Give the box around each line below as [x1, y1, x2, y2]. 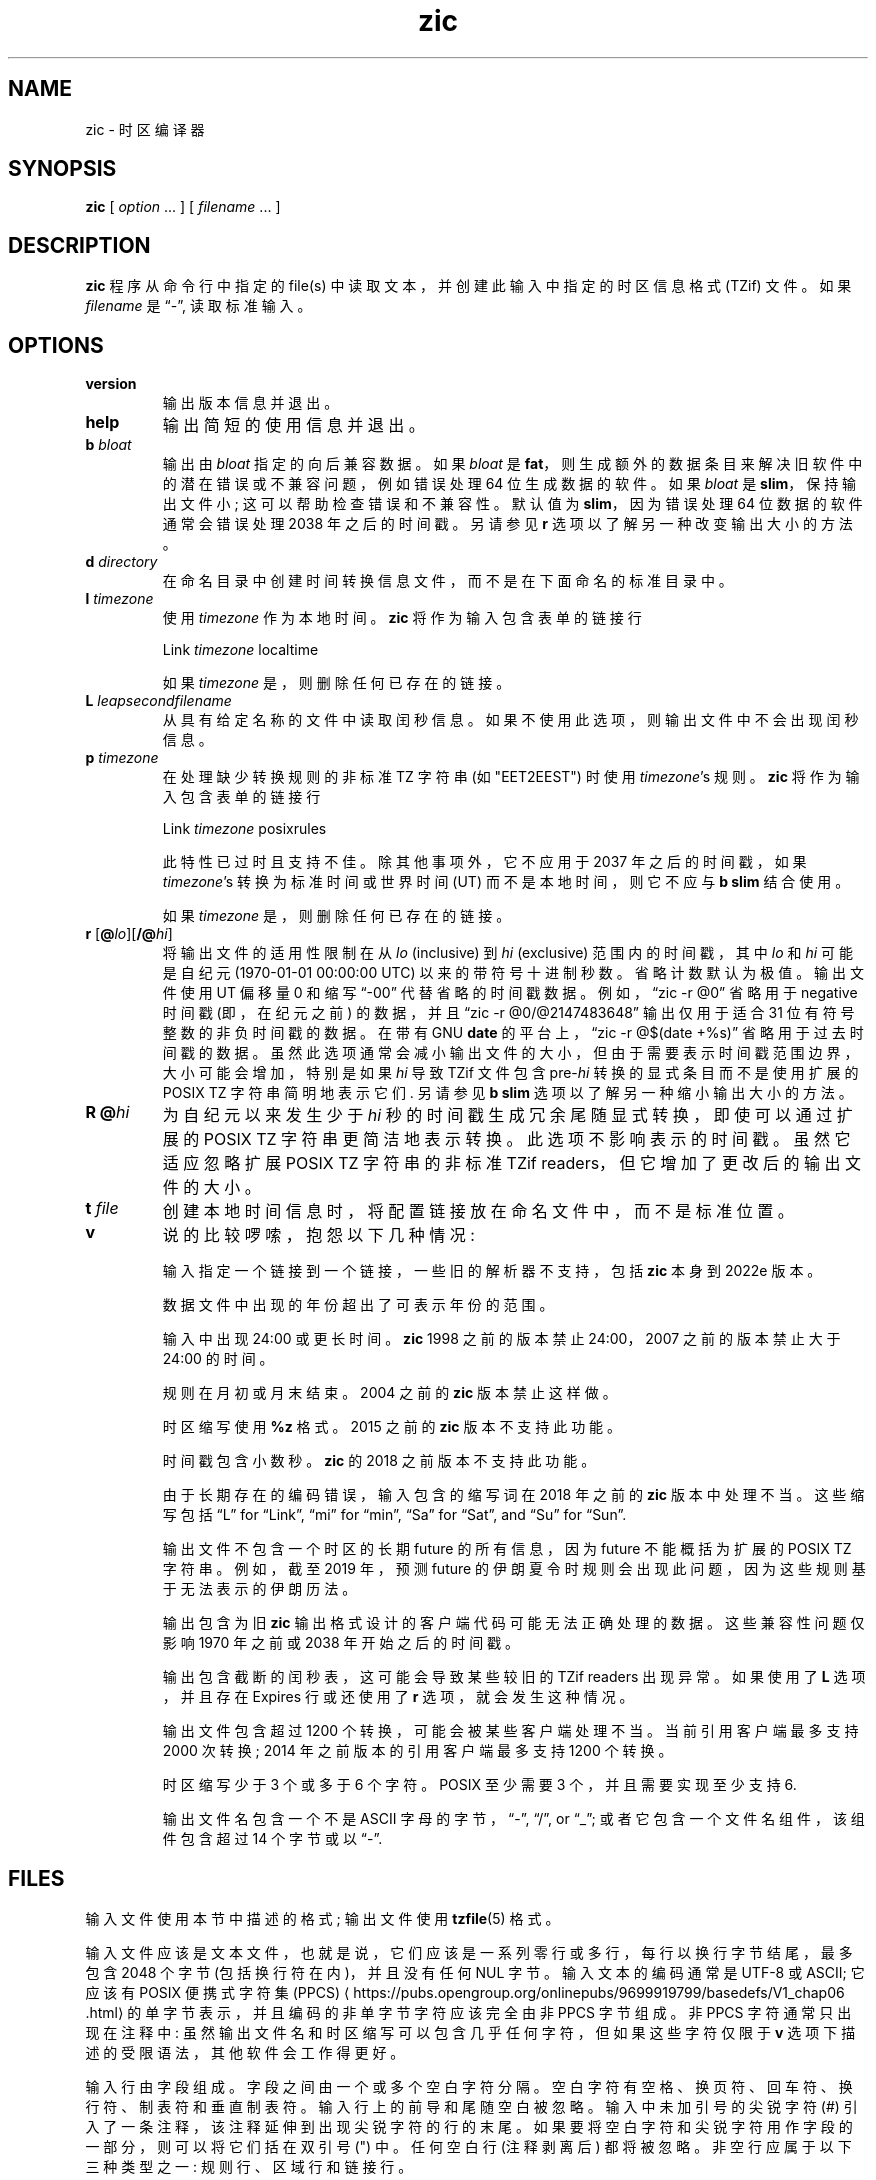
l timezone [85, 590, 154, 608]
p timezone [85, 749, 159, 767]
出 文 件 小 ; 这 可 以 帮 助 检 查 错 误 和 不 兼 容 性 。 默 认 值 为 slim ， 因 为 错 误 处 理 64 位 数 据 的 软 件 [162, 495, 863, 513]
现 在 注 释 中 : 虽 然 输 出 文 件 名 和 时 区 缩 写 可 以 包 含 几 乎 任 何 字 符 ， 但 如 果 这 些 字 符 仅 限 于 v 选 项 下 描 [85, 2023, 856, 2041]
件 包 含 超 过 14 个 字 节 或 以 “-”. [162, 1830, 383, 1848]
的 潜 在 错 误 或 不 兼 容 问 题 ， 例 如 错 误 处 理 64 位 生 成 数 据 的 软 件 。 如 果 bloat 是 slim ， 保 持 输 [162, 475, 857, 493]
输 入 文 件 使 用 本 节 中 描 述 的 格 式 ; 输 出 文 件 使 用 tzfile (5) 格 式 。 [85, 1909, 560, 1927]
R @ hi [85, 1102, 130, 1123]
